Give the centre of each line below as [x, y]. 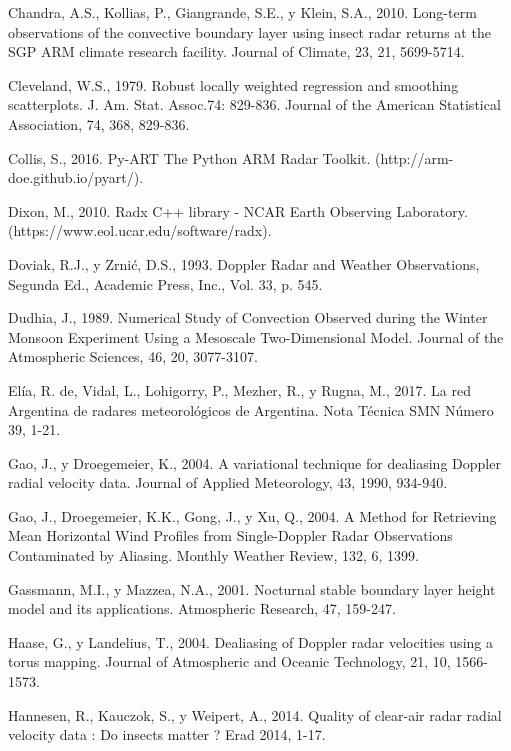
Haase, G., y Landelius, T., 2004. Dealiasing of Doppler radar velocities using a [250, 641]
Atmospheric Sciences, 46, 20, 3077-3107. [133, 356]
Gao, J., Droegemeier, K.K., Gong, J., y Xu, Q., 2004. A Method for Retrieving [252, 515]
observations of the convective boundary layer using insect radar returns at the [249, 31]
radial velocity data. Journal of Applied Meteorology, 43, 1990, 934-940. [228, 482]
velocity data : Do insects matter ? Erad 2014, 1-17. [167, 734]
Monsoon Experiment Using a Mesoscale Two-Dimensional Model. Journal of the [256, 336]
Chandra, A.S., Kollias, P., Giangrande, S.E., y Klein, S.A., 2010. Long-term [242, 12]
